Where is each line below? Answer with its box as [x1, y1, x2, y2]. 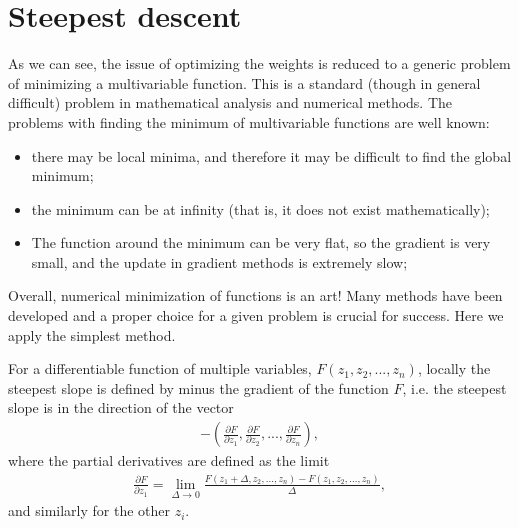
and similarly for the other [8, 500, 170, 521]
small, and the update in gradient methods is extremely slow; [31, 251, 408, 272]
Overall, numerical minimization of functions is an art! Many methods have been [8, 285, 503, 306]
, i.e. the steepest [402, 377, 507, 398]
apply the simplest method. [8, 324, 176, 345]
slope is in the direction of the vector [8, 397, 234, 418]
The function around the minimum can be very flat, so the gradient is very [31, 232, 491, 253]
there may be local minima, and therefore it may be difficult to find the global [31, 145, 512, 166]
